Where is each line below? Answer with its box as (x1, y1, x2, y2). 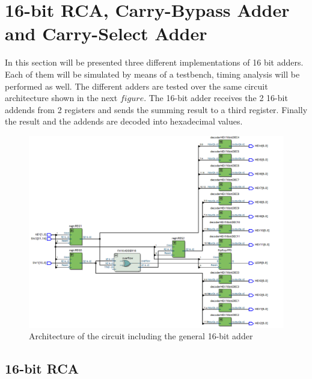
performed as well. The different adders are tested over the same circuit (5, 79, 268, 92)
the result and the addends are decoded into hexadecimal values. (5, 115, 243, 128)
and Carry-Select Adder (5, 21, 207, 46)
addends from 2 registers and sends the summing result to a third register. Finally (5, 103, 308, 116)
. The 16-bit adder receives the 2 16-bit (144, 91, 288, 104)
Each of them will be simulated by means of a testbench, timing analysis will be (5, 67, 300, 80)
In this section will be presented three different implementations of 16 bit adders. (5, 56, 304, 69)
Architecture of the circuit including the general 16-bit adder (29, 330, 253, 342)
